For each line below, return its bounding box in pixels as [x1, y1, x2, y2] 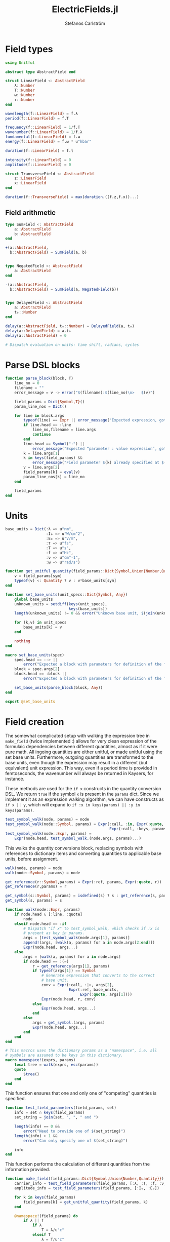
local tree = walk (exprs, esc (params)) [14, 1062, 99, 1067]
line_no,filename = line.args [32, 427, 96, 433]
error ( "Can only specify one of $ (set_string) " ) [23, 1138, 128, 1143]
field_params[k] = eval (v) [23, 470, 80, 475]
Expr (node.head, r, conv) [41, 996, 96, 1001]
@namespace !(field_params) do [14, 1213, 78, 1219]
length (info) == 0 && [14, 1124, 60, 1129]
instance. [5, 776, 25, 782]
